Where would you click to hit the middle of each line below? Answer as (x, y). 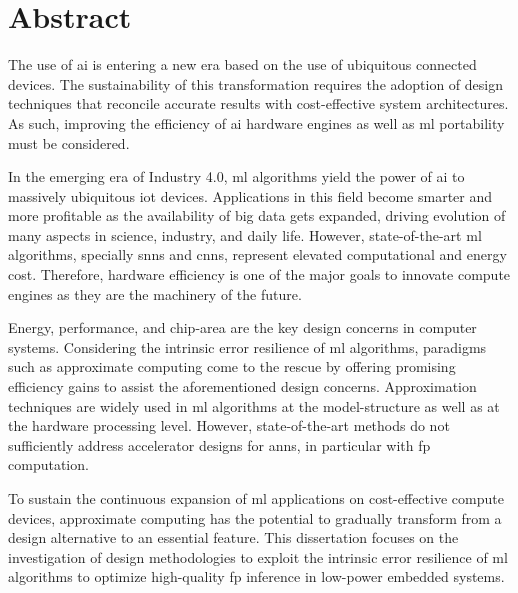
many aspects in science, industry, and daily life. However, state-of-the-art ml (245, 234)
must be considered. (69, 142)
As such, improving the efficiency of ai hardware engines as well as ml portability (256, 122)
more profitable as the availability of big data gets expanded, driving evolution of (257, 215)
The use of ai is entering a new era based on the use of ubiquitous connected (242, 64)
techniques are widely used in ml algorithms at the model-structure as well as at (254, 405)
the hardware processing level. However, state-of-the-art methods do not (229, 425)
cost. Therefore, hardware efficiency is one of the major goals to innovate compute (259, 274)
